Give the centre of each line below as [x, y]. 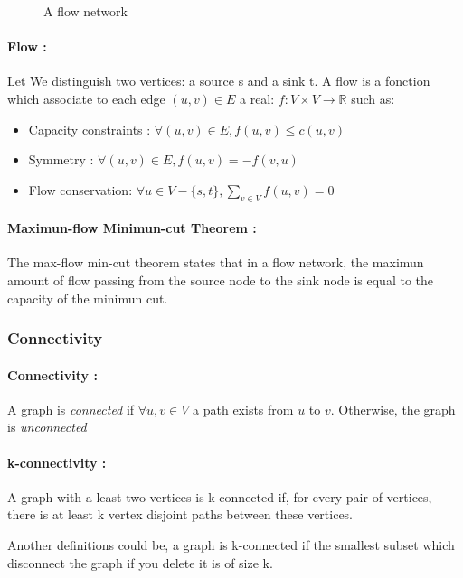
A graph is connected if [71, 409]
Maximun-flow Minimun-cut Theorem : [132, 228]
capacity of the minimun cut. [88, 298]
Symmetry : [61, 159]
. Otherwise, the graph [393, 409]
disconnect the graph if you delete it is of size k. [140, 562]
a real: [257, 98]
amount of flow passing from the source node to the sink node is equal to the [221, 280]
